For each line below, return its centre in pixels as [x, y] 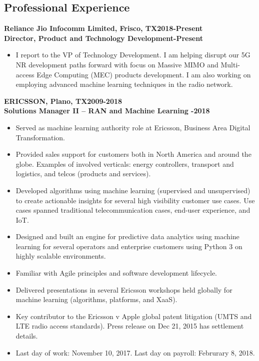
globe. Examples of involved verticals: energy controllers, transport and [125, 164]
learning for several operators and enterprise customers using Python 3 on [129, 246]
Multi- [230, 64]
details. [27, 336]
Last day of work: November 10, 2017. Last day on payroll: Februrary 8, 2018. [135, 352]
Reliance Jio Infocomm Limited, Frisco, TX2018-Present [103, 28]
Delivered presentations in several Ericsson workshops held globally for [124, 289]
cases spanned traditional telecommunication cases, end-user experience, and [133, 210]
